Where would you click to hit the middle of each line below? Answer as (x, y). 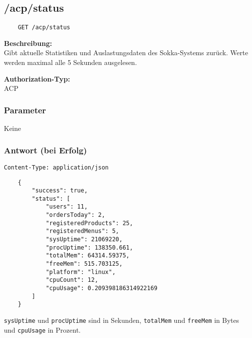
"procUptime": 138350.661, (89, 247)
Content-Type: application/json (56, 167)
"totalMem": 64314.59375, (87, 256)
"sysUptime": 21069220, (84, 240)
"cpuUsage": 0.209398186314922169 (101, 288)
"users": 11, (67, 207)
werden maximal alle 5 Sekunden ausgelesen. (70, 62)
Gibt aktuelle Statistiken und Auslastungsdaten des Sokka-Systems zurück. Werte (126, 53)
